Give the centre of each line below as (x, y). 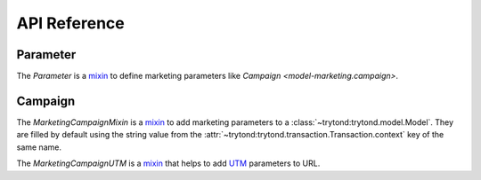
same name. (39, 147)
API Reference (70, 23)
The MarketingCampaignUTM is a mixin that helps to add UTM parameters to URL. (168, 163)
